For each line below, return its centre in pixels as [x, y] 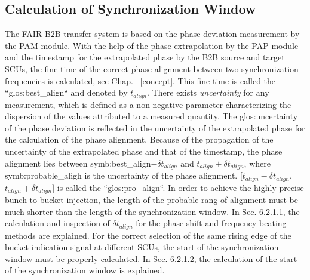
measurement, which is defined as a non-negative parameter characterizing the [148, 104]
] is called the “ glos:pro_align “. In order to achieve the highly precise [178, 187]
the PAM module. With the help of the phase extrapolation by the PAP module [152, 45]
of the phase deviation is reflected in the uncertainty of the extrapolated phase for [155, 127]
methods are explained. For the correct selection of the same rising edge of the [148, 235]
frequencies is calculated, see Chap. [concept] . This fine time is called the [140, 80]
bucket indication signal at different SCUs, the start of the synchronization [142, 247]
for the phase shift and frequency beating [211, 223]
